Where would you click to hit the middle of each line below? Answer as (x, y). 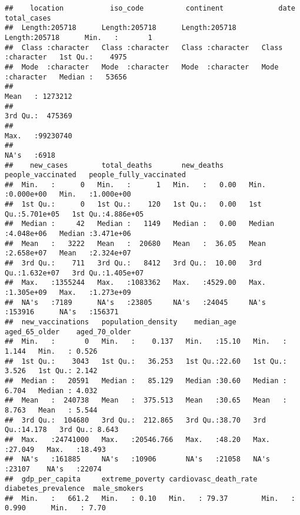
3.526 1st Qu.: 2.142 (51, 371)
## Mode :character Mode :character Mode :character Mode (142, 67)
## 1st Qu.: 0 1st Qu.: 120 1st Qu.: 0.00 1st (133, 205)
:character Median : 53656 (66, 77)
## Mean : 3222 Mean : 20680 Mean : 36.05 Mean (135, 243)
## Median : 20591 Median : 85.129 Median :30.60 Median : (146, 381)
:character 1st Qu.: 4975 (66, 57)
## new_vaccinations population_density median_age (121, 322)
